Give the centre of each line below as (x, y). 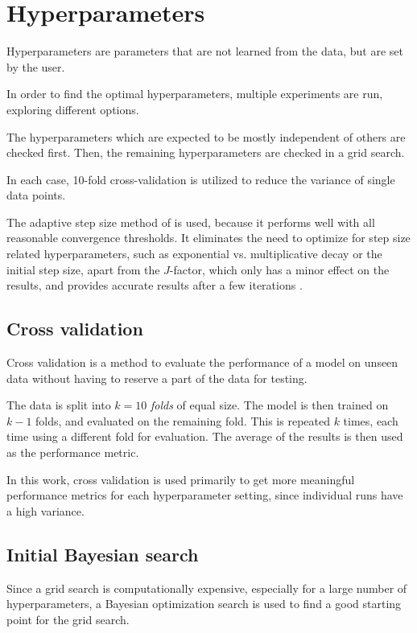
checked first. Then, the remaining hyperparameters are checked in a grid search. (206, 152)
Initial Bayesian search (103, 554)
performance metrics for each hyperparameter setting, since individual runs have (205, 495)
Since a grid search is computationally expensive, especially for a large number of (207, 588)
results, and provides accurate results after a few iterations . (155, 285)
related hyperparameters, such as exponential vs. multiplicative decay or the (194, 254)
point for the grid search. (68, 619)
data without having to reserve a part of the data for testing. (157, 378)
